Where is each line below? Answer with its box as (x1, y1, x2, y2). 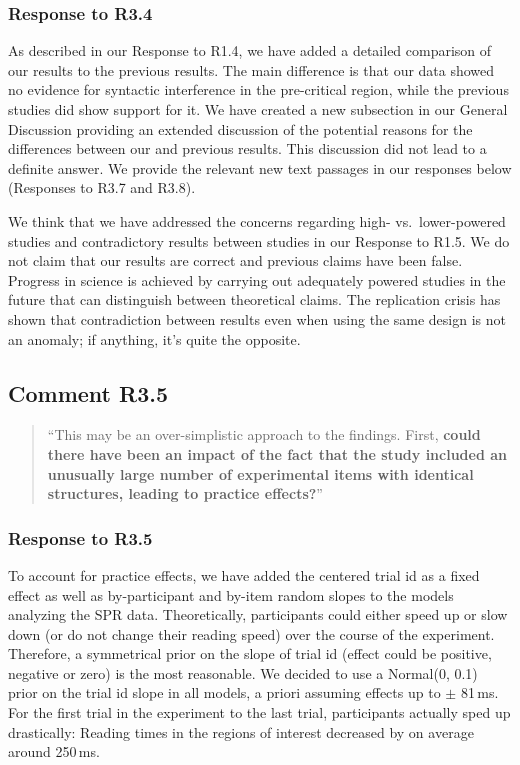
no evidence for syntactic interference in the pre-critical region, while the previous (8, 79, 509, 100)
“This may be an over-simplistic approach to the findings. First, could (47, 424, 481, 445)
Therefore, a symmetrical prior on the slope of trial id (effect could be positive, (8, 643, 492, 664)
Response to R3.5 (8, 525, 153, 550)
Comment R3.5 (8, 377, 168, 408)
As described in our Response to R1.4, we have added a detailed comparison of (8, 40, 492, 61)
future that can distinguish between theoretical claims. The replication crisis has (8, 289, 501, 310)
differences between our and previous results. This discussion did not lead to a (8, 138, 487, 159)
